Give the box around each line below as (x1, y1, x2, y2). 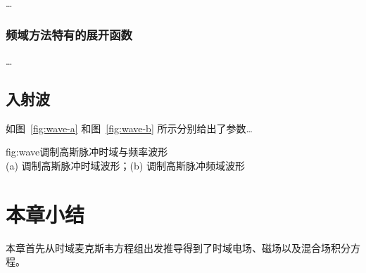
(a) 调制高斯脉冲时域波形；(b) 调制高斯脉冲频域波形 (6, 158, 245, 172)
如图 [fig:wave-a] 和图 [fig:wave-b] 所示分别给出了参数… (6, 120, 253, 135)
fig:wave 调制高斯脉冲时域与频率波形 (6, 144, 168, 159)
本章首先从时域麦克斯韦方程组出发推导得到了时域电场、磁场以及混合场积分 (6, 240, 351, 255)
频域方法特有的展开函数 (6, 25, 132, 43)
